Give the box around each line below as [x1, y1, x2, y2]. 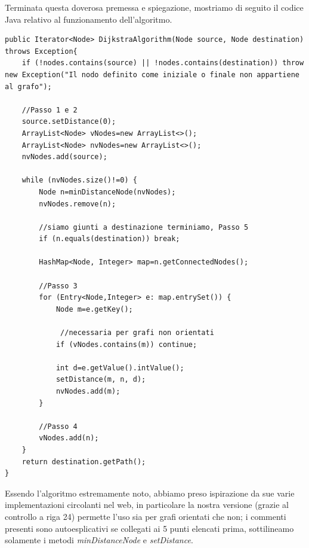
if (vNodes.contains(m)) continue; [55, 340, 197, 349]
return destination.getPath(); [21, 457, 146, 466]
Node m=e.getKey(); [55, 305, 133, 313]
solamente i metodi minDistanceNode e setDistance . [5, 534, 193, 546]
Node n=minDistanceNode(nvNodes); [39, 187, 176, 196]
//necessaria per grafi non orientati [60, 328, 214, 337]
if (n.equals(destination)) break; [39, 235, 180, 243]
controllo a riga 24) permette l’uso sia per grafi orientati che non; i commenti [5, 510, 286, 522]
